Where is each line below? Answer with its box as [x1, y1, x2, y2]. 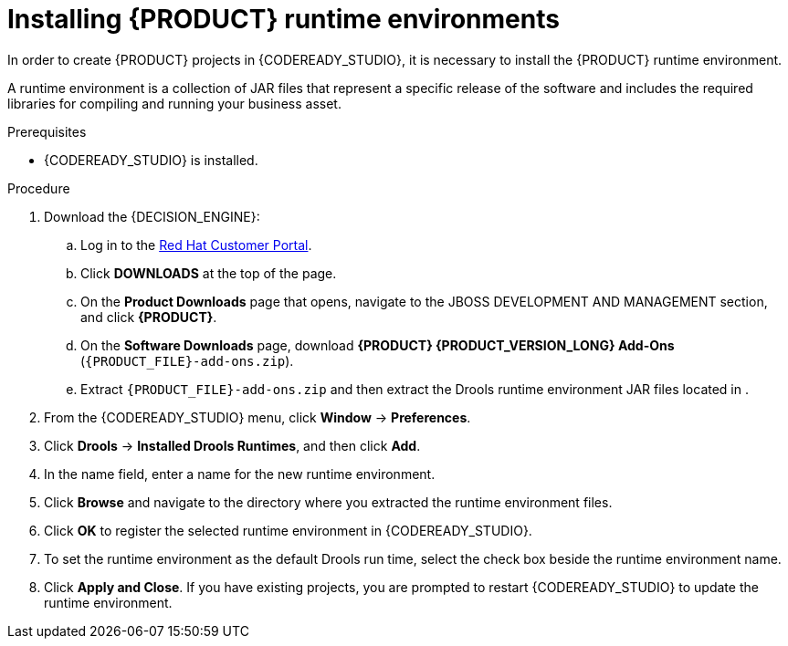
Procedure [7, 180, 70, 196]
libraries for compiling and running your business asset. [7, 95, 341, 111]
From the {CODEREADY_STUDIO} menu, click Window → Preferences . [44, 409, 471, 425]
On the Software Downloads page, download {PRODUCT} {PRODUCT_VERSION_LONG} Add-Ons [80, 337, 675, 353]
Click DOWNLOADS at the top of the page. [80, 265, 337, 281]
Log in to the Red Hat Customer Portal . [80, 236, 312, 253]
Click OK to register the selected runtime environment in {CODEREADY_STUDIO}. [44, 522, 532, 538]
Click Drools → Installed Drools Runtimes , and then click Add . [44, 437, 421, 453]
